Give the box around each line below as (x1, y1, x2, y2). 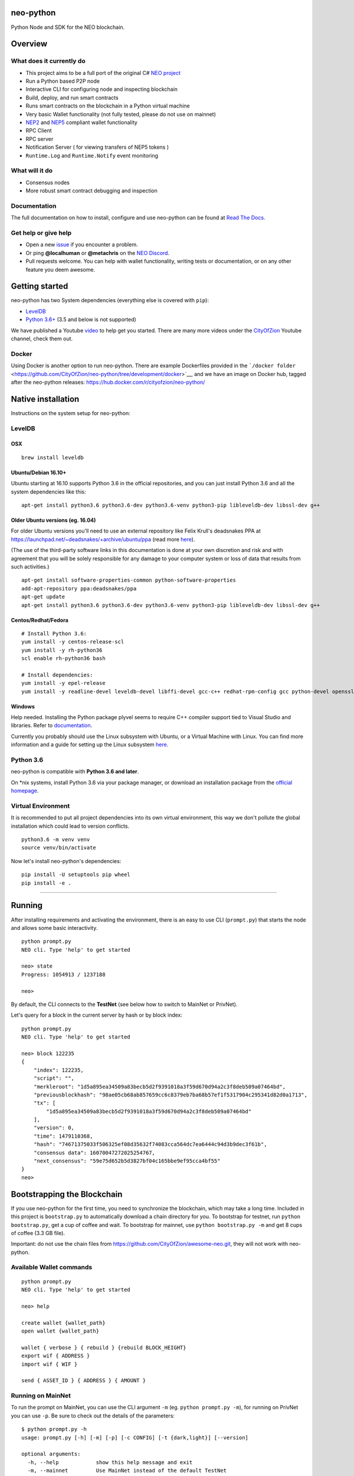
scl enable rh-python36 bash (21, 655, 106, 662)
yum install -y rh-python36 (21, 646, 103, 654)
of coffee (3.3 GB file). (11, 1229, 65, 1236)
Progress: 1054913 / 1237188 (21, 971, 106, 978)
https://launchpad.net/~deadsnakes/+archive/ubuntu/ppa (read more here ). (11, 535, 195, 543)
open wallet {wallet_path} (21, 1327, 100, 1334)
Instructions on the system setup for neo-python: (11, 409, 131, 416)
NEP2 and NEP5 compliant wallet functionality (25, 119, 138, 126)
